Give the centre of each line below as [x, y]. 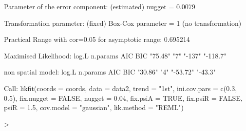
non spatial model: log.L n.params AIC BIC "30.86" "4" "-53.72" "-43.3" [110, 72]
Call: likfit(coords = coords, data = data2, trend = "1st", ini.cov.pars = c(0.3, [121, 88]
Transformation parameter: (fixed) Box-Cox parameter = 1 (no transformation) [123, 23]
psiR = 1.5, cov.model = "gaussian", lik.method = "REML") [94, 107]
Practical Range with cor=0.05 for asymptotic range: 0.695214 [97, 39]
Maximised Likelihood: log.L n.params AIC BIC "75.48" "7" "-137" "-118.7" [115, 55]
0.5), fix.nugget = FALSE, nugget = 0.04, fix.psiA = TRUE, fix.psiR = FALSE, [123, 98]
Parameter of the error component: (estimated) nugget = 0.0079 [100, 6]
